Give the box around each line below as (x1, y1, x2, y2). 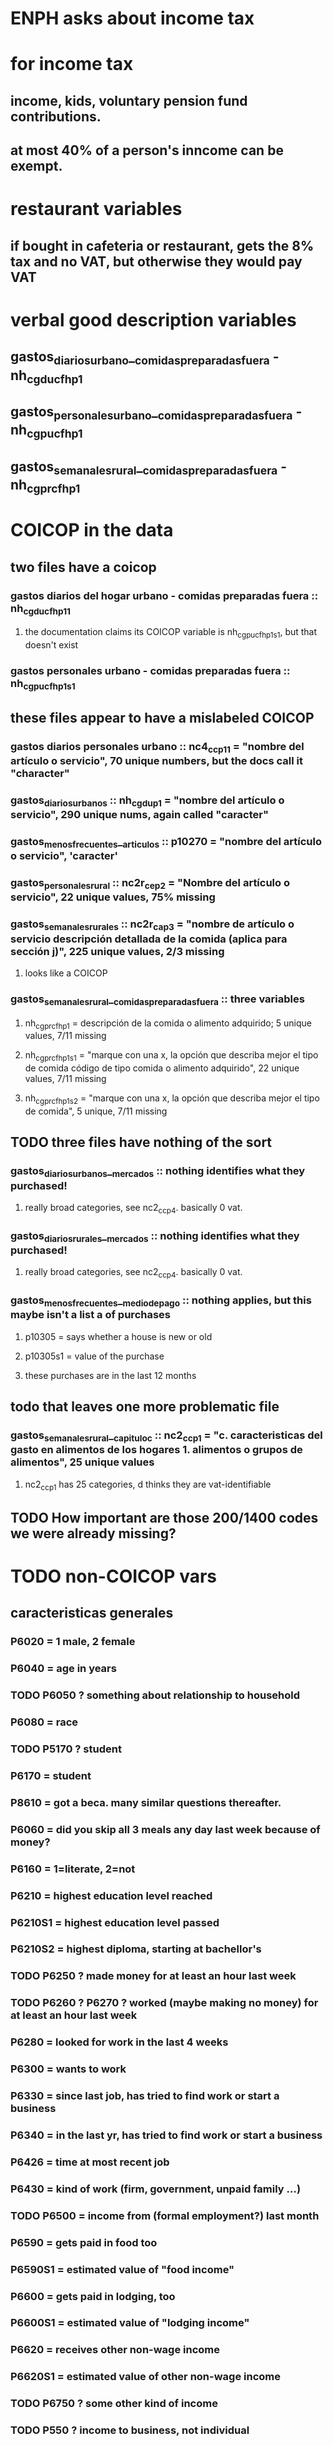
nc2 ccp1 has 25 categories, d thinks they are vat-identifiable (24, 1478, 272, 1492)
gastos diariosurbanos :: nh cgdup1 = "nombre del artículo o (10, 793, 285, 809)
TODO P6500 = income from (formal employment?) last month (10, 2208, 320, 2222)
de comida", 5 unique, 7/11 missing (24, 1105, 168, 1117)
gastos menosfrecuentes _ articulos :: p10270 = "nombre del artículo (10, 835, 322, 851)
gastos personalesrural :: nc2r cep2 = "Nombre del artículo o (10, 876, 290, 892)
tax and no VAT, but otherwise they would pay (10, 253, 303, 270)
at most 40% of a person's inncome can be (10, 142, 284, 159)
